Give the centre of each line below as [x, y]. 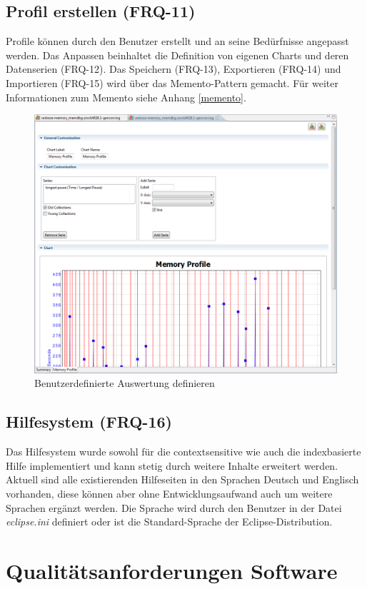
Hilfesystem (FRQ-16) [89, 422]
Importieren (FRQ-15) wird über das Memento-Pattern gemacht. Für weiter [172, 82]
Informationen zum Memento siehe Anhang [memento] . [126, 97]
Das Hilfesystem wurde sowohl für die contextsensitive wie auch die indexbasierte [183, 452]
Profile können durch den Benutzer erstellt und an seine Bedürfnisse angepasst [177, 41]
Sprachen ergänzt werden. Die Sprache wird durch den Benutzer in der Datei [174, 507]
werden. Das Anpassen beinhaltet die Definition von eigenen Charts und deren [177, 55]
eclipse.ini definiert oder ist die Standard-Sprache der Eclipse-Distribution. [169, 522]
